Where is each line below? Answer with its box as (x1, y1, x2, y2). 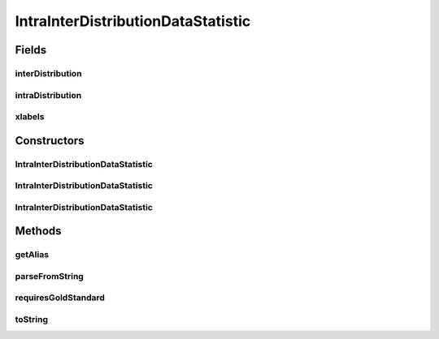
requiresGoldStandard (15, 292, 106, 303)
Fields (15, 43, 47, 57)
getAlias (15, 249, 49, 260)
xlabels (15, 111, 45, 122)
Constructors (15, 134, 85, 148)
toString (15, 314, 49, 325)
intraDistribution (15, 89, 82, 101)
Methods (15, 224, 62, 238)
